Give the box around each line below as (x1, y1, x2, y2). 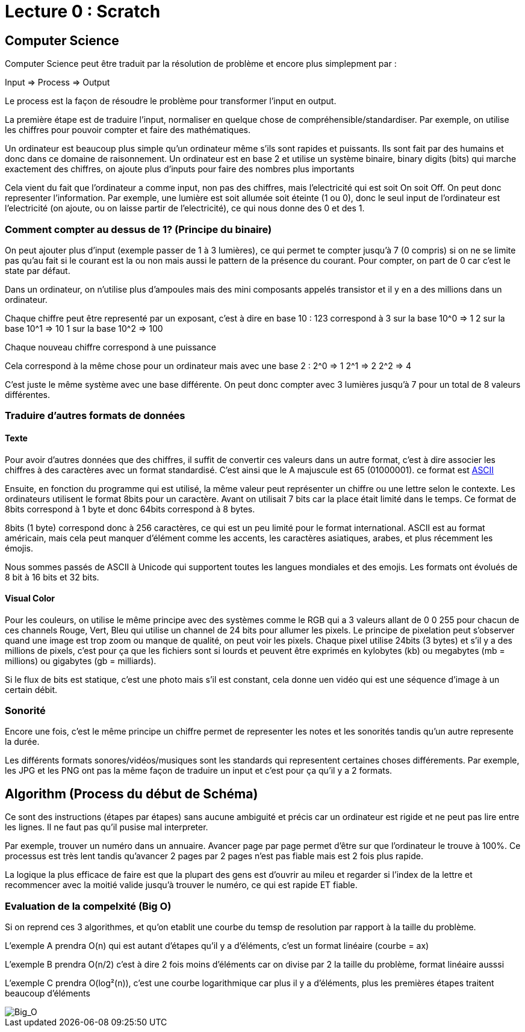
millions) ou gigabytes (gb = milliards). (5, 655, 157, 666)
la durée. (5, 736, 40, 747)
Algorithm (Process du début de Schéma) (5, 786, 258, 801)
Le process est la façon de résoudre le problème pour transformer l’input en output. (5, 96, 337, 107)
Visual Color (5, 593, 55, 604)
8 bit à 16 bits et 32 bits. (5, 571, 99, 582)
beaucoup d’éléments (5, 988, 90, 999)
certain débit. (5, 684, 58, 695)
